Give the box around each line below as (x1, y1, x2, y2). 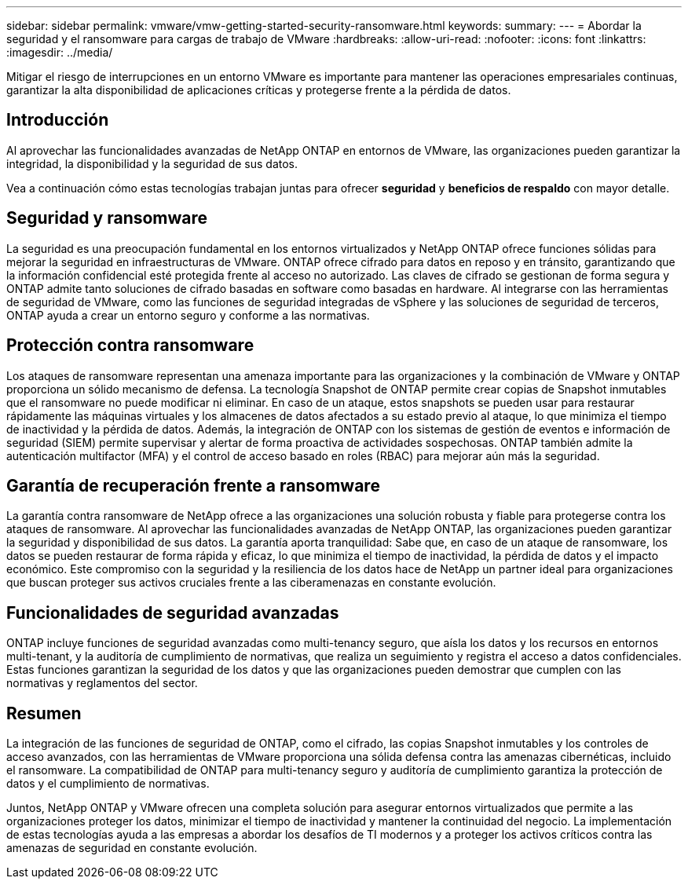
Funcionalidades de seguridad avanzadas (6, 602, 339, 623)
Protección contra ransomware (6, 335, 254, 356)
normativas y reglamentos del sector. (6, 676, 198, 690)
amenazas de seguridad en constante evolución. (6, 841, 258, 855)
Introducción (6, 110, 109, 130)
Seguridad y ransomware (6, 208, 208, 229)
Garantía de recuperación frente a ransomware (6, 475, 380, 496)
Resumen (6, 703, 82, 723)
